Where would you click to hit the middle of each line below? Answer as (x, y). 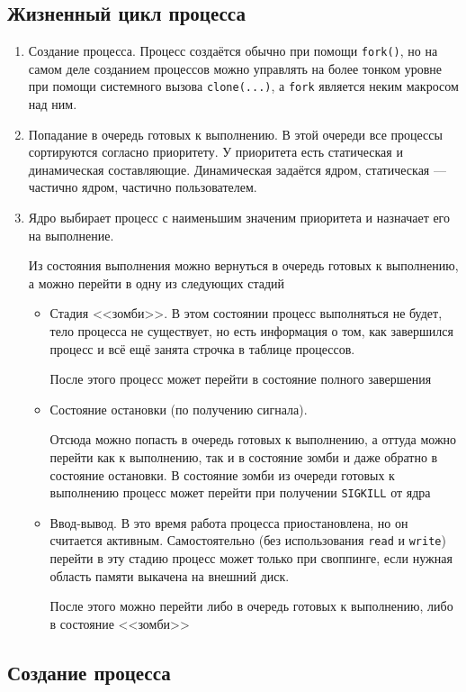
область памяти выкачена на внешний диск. (170, 575)
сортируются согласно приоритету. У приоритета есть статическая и (215, 152)
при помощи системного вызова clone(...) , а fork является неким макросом (243, 86)
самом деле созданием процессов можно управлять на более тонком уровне (235, 68)
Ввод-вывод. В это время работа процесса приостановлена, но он (229, 522)
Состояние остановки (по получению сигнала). (179, 409)
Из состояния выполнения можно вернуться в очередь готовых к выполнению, (243, 265)
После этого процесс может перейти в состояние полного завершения (241, 379)
